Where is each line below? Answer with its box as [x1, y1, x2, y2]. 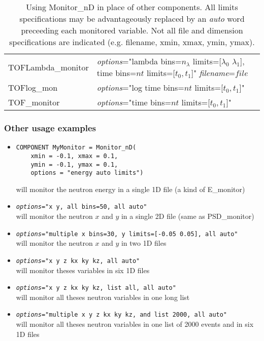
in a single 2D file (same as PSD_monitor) [121, 211, 254, 221]
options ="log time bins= [96, 82, 184, 93]
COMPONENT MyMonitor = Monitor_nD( [16, 144, 137, 151]
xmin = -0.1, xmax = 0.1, [30, 152, 118, 160]
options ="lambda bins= [96, 55, 182, 67]
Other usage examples [4, 121, 96, 134]
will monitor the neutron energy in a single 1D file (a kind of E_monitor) [16, 183, 245, 194]
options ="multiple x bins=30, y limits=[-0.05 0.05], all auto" [16, 230, 238, 238]
